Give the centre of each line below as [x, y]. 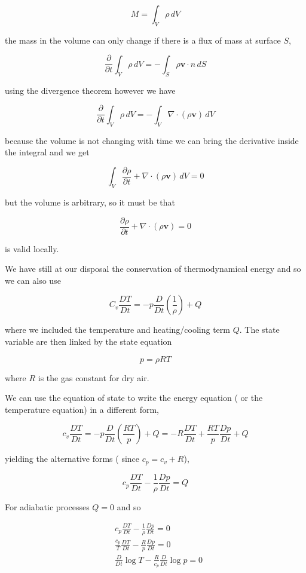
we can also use [33, 280]
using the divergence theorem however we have [90, 90]
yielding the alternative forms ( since [72, 459]
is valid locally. [32, 248]
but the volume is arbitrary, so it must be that [90, 202]
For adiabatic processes [47, 506]
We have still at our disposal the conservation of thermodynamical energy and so [153, 269]
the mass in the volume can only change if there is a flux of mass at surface [143, 40]
